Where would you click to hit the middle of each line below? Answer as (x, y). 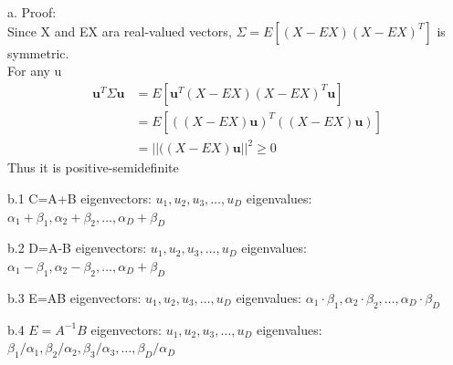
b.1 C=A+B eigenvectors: (79, 198)
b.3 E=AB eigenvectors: (74, 297)
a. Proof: (32, 12)
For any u (35, 71)
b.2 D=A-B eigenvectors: (77, 248)
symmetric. (38, 52)
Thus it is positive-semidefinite (93, 167)
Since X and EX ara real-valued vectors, (120, 31)
